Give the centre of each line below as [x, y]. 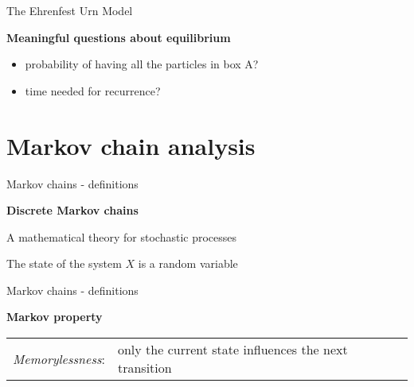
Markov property [55, 317]
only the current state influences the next [232, 350]
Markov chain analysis [131, 145]
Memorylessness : [59, 358]
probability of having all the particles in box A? [142, 64]
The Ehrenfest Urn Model [70, 10]
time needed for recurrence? [93, 90]
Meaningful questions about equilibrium [119, 37]
